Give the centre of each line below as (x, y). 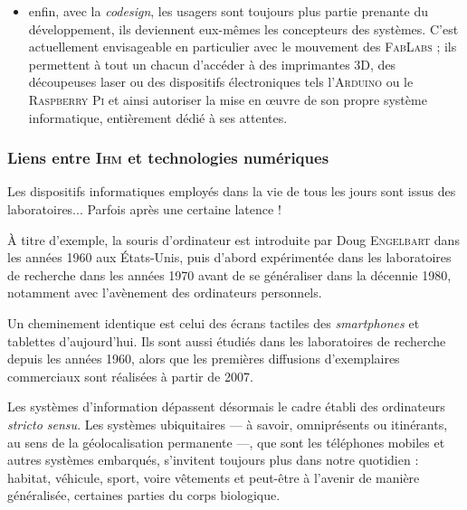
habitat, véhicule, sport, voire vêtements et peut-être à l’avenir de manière (214, 477)
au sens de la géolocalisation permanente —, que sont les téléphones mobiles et (226, 442)
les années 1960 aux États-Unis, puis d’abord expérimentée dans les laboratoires (229, 257)
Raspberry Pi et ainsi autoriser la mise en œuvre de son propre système (228, 99)
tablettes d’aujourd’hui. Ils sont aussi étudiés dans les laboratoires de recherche (227, 340)
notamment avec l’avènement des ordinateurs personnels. (165, 293)
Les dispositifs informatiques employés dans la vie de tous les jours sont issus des (232, 191)
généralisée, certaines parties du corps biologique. (144, 495)
